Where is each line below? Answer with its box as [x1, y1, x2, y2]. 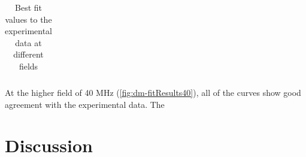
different [13, 48, 44, 61]
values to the [5, 13, 52, 25]
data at [15, 36, 42, 49]
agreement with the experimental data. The [5, 98, 165, 110]
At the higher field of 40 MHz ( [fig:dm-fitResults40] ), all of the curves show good [5, 86, 301, 99]
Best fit [15, 1, 42, 13]
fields [19, 59, 38, 72]
